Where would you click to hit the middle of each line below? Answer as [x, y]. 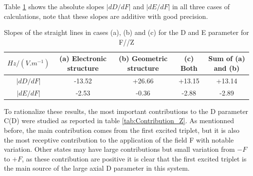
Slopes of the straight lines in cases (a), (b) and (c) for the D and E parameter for [126, 32]
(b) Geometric [143, 58]
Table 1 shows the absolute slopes [54, 6]
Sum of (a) [227, 58]
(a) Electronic [83, 58]
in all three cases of [201, 6]
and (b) [227, 68]
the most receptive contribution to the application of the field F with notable [119, 139]
